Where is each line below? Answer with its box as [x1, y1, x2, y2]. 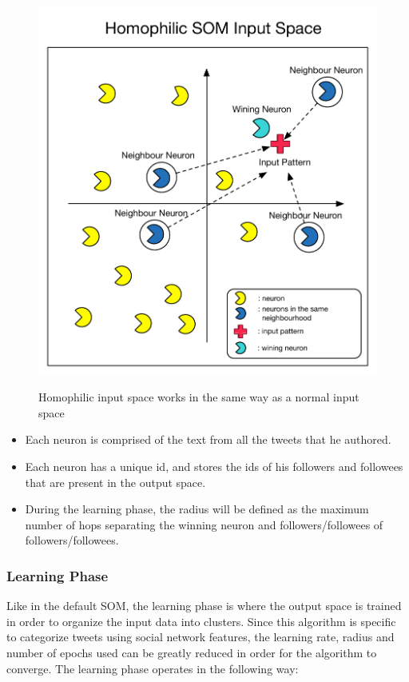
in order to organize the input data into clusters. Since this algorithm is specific [6, 612, 396, 629]
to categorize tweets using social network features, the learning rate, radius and [6, 628, 395, 645]
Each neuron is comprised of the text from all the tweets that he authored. [25, 431, 391, 448]
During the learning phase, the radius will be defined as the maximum [25, 501, 369, 517]
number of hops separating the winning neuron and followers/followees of [25, 516, 383, 532]
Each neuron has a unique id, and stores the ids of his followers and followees [25, 457, 403, 474]
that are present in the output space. [25, 473, 206, 490]
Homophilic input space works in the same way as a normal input [38, 389, 359, 405]
